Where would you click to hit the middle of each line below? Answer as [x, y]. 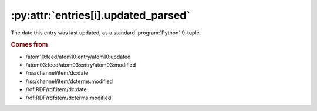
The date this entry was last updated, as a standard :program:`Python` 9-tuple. [106, 33]
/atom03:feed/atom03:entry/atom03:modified [81, 65]
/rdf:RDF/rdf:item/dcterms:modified [68, 98]
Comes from [29, 45]
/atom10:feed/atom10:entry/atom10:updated [78, 57]
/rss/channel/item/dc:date [57, 73]
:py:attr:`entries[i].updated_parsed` [100, 15]
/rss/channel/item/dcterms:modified [69, 81]
